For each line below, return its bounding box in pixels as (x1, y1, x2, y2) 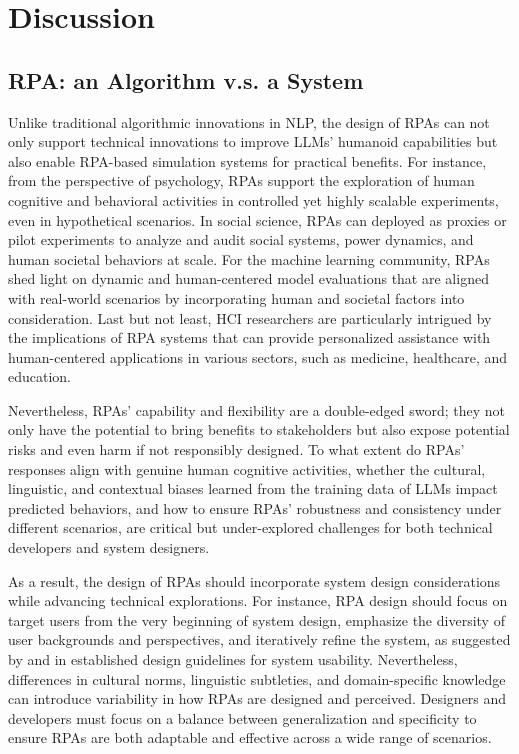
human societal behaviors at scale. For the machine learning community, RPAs (8, 248, 490, 269)
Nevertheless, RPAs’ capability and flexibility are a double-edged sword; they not (8, 399, 506, 420)
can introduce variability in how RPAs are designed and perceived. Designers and (8, 688, 507, 709)
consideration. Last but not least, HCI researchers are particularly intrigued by (8, 307, 492, 328)
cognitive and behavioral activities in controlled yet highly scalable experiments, (8, 189, 499, 210)
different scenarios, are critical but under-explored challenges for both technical (8, 517, 493, 538)
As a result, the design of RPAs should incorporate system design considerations (8, 570, 501, 591)
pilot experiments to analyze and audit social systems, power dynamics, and (8, 229, 474, 250)
